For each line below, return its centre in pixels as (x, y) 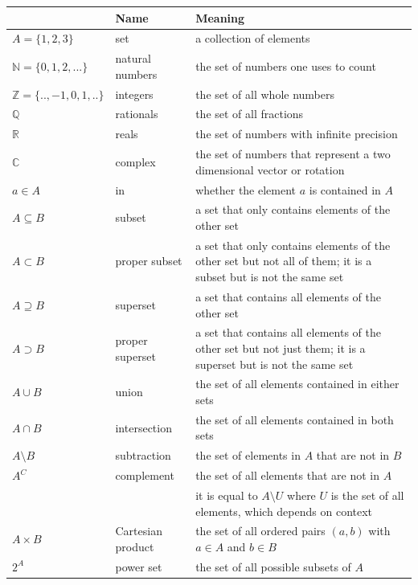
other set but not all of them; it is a (284, 261)
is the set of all (367, 495)
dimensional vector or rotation (270, 169)
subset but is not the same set (270, 277)
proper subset (149, 261)
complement (145, 475)
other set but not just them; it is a (281, 348)
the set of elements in (248, 455)
